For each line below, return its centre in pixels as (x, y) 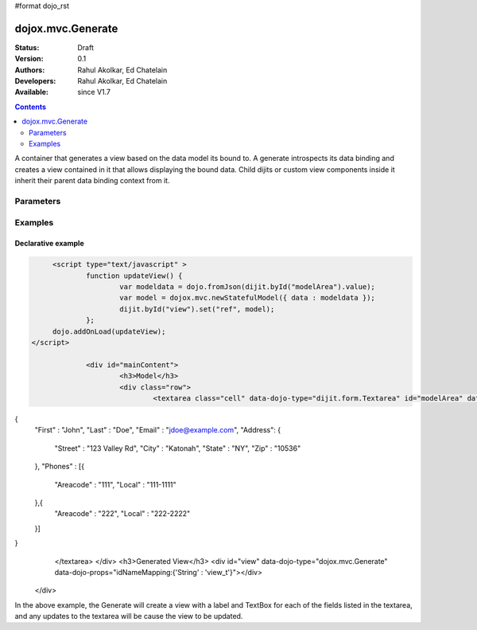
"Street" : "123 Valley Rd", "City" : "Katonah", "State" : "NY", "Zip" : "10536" (178, 448)
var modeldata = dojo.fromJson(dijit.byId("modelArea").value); (247, 287)
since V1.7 (94, 92)
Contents (31, 107)
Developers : (35, 81)
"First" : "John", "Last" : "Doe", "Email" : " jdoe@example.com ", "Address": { (158, 430)
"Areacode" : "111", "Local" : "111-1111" (115, 484)
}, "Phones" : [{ (60, 467)
